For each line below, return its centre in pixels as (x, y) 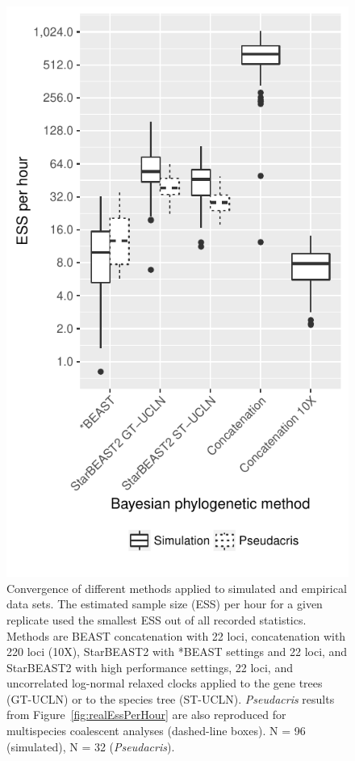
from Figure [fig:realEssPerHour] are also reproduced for (146, 715)
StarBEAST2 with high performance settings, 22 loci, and (150, 667)
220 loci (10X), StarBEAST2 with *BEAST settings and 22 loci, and (177, 652)
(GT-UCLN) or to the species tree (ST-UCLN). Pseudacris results (171, 698)
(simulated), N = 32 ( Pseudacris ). (91, 746)
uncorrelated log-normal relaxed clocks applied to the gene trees (165, 683)
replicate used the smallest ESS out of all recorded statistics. (157, 619)
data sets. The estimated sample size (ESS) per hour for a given (165, 604)
